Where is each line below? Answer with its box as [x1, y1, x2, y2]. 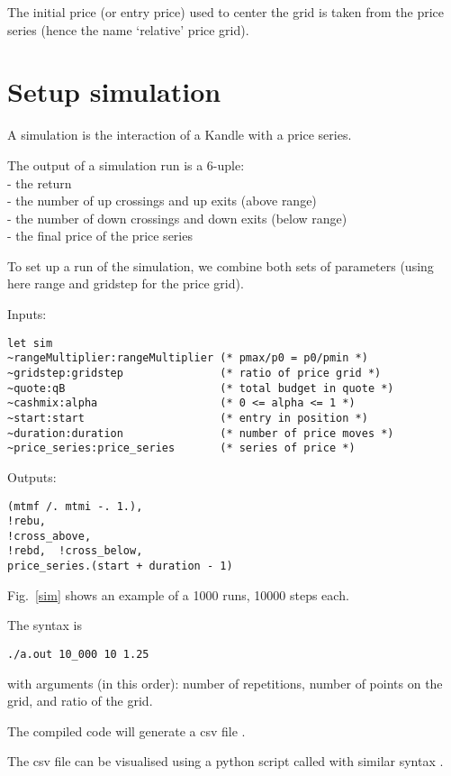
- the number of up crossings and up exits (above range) [7, 191, 317, 210]
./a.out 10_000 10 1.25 [7, 647, 149, 661]
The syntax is [7, 616, 82, 634]
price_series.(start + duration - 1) [7, 560, 233, 573]
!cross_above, [7, 529, 92, 543]
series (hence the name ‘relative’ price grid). [7, 20, 249, 39]
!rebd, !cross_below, [7, 544, 143, 558]
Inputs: [7, 305, 47, 324]
